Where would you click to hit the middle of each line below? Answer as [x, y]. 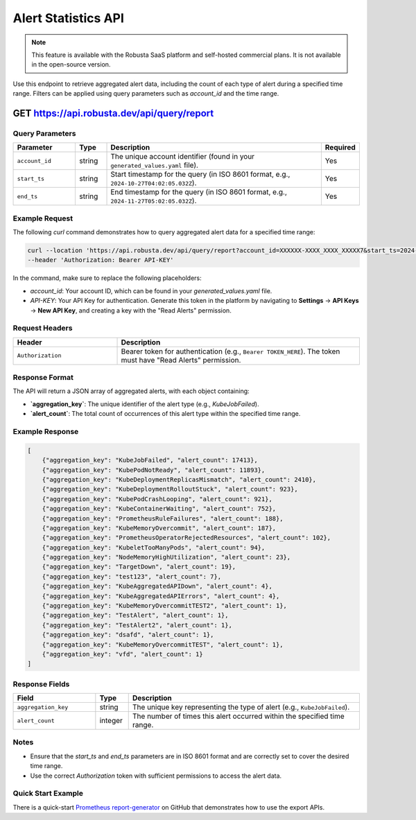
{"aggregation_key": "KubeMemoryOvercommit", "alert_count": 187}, [159, 528]
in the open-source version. [71, 64]
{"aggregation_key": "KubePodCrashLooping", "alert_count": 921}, [157, 499]
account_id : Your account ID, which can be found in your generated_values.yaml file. [151, 290]
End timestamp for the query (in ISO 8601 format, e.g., [199, 192]
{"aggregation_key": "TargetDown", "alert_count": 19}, [139, 567]
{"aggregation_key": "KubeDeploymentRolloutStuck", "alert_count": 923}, [170, 489]
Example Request [43, 218]
